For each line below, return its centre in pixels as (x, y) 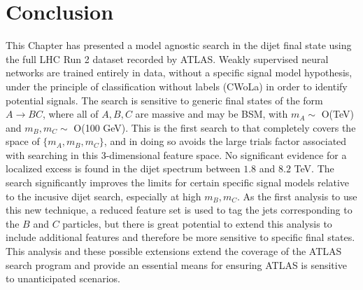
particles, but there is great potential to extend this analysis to (197, 223)
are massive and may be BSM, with (212, 114)
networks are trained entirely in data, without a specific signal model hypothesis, (179, 72)
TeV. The (314, 168)
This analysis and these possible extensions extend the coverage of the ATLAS (174, 251)
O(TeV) (337, 114)
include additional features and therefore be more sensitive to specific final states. (180, 237)
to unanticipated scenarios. (63, 278)
